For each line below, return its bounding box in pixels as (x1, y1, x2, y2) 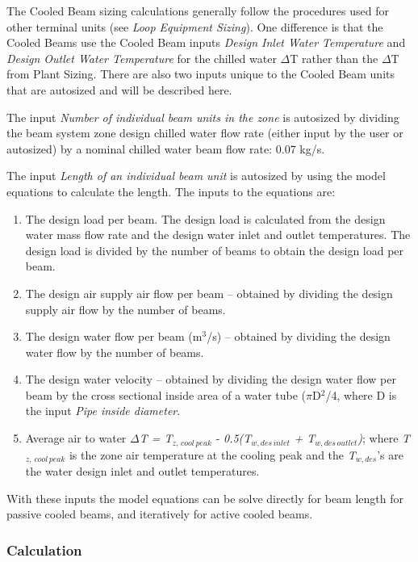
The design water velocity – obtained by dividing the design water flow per (25, 371, 396, 388)
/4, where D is (325, 386, 397, 403)
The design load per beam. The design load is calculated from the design (25, 210, 386, 227)
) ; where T (357, 430, 411, 447)
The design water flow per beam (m (25, 328, 203, 345)
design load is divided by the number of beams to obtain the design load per (25, 241, 404, 258)
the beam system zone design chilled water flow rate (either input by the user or (6, 124, 403, 141)
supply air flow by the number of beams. (25, 300, 226, 317)
